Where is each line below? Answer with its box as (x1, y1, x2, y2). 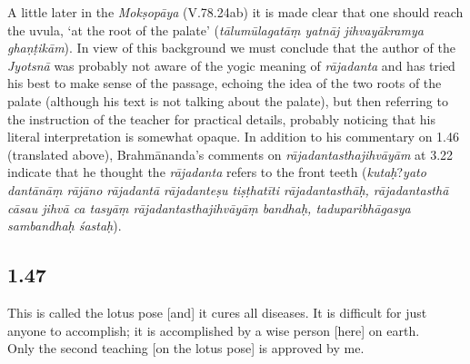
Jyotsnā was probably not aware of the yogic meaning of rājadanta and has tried (7, 55, 455, 74)
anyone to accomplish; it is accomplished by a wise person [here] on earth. (7, 320, 420, 339)
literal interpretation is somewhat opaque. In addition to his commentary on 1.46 (7, 127, 460, 146)
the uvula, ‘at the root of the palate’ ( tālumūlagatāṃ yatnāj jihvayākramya (7, 20, 424, 39)
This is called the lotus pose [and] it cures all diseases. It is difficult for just (7, 302, 427, 321)
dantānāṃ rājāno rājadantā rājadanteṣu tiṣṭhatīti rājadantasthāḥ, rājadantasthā (7, 180, 449, 199)
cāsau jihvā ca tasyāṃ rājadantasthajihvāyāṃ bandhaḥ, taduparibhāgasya (7, 198, 411, 217)
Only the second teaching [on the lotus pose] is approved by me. (7, 339, 365, 358)
